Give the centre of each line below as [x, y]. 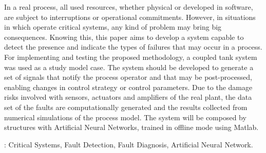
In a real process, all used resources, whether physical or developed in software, [129, 7]
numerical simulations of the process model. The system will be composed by [125, 117]
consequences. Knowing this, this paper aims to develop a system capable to [124, 37]
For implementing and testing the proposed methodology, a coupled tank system [131, 57]
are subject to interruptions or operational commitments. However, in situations [130, 17]
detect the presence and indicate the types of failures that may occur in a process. [133, 47]
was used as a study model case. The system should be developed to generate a [129, 67]
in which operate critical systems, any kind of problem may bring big [113, 27]
